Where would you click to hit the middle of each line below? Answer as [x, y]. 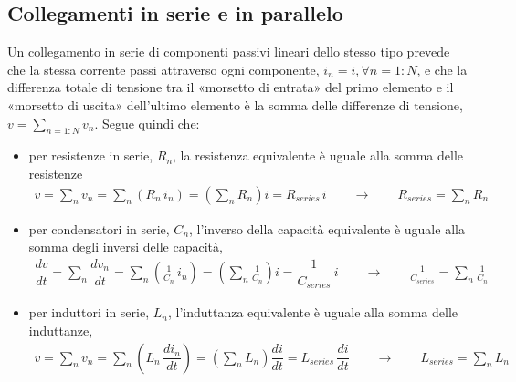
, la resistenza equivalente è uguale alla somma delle [318, 155]
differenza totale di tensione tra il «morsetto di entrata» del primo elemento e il [231, 87]
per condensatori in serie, [99, 228]
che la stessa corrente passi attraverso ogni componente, [163, 69]
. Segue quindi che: [147, 123]
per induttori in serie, [89, 312]
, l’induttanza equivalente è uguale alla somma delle [312, 312]
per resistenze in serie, [91, 155]
